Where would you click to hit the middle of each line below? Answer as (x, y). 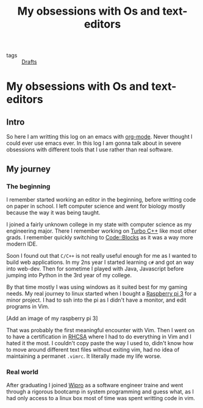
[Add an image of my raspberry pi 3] (52, 318)
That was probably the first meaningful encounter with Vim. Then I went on (101, 330)
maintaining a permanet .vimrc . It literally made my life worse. (84, 356)
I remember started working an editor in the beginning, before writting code (101, 199)
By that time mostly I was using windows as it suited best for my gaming (97, 287)
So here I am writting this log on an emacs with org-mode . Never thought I (99, 137)
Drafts (29, 62)
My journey (28, 169)
